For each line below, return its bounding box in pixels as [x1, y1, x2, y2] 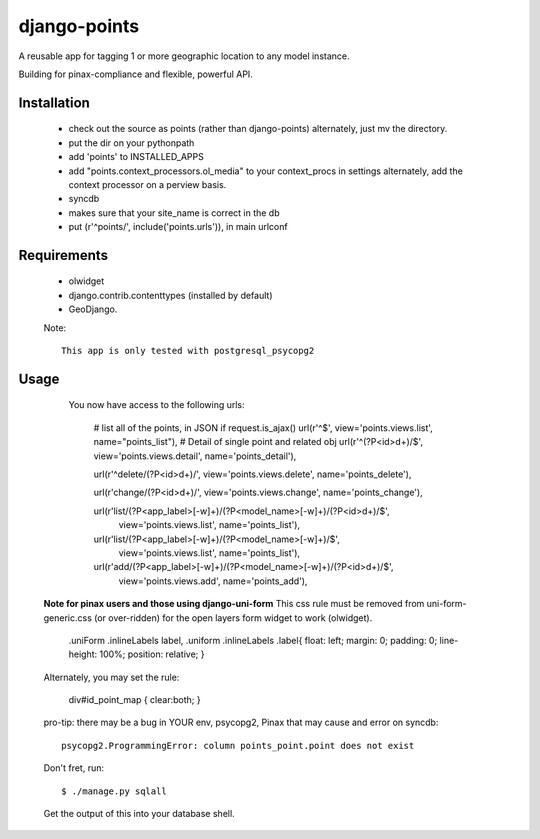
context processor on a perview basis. [68, 178, 227, 190]
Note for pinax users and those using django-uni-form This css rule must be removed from [43, 598, 425, 610]
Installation [18, 94, 90, 111]
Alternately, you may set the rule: [43, 671, 180, 683]
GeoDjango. [68, 303, 118, 315]
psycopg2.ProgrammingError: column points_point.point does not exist [61, 740, 415, 751]
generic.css [43, 611, 92, 624]
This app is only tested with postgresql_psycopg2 [61, 345, 315, 357]
